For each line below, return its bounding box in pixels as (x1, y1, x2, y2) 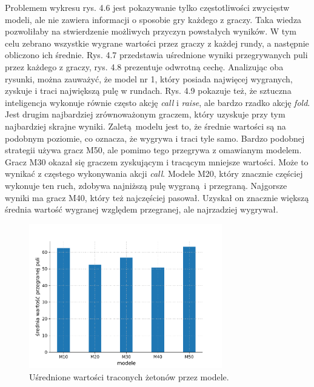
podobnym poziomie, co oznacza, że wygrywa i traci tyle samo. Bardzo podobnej (5, 131, 305, 144)
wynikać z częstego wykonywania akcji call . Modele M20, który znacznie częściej (5, 167, 303, 180)
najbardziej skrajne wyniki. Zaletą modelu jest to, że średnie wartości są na (5, 119, 286, 132)
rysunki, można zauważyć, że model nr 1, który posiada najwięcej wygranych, (5, 72, 293, 85)
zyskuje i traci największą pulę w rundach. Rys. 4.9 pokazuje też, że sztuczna (5, 84, 292, 97)
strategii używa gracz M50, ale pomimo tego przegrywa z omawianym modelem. (5, 144, 302, 156)
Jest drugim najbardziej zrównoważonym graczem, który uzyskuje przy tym (5, 108, 286, 121)
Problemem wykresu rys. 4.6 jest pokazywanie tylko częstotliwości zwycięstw (5, 1, 290, 13)
